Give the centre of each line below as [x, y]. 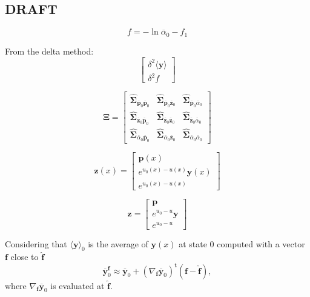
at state [193, 243]
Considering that [36, 243]
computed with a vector [261, 243]
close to [25, 257]
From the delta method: [49, 51]
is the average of [118, 243]
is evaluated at [77, 285]
